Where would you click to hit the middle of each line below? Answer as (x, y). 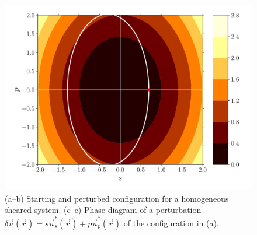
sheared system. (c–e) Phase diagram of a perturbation (103, 210)
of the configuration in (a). (171, 222)
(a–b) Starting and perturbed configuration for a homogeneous (117, 198)
